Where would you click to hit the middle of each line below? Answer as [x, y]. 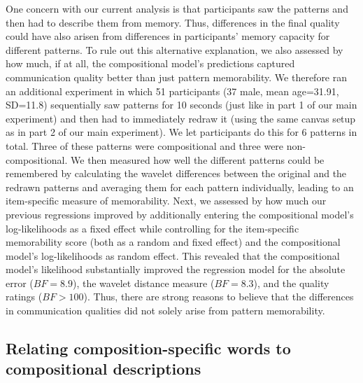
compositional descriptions [104, 369]
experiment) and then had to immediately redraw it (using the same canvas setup [181, 118]
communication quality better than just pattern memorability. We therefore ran [177, 77]
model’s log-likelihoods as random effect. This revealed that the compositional [173, 255]
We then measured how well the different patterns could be [198, 159]
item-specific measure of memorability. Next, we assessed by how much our [166, 201]
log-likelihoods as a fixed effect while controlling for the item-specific [152, 228]
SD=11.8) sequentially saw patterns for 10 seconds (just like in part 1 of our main [181, 105]
